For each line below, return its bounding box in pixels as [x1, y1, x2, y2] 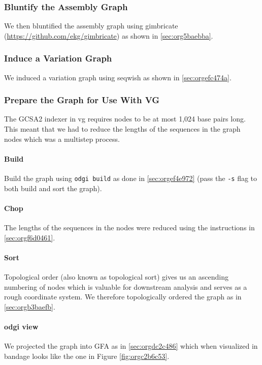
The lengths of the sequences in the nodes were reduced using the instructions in [4, 222, 255, 233]
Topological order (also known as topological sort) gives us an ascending [4, 271, 228, 282]
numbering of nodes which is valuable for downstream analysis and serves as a [4, 281, 247, 292]
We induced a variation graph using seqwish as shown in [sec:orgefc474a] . [4, 72, 232, 82]
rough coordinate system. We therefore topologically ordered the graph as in [4, 291, 242, 302]
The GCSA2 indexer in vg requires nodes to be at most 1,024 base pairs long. [4, 113, 246, 124]
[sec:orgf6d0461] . [4, 232, 55, 242]
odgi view [4, 321, 39, 332]
